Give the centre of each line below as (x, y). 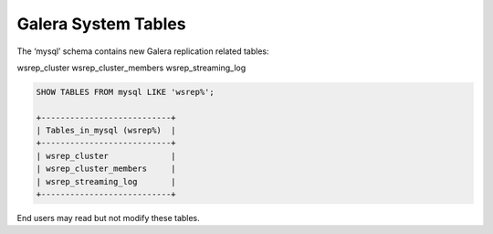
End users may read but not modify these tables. (108, 218)
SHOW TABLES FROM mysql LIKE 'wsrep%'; (125, 92)
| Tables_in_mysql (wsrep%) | (106, 131)
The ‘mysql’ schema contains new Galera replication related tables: (143, 51)
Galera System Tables (101, 24)
